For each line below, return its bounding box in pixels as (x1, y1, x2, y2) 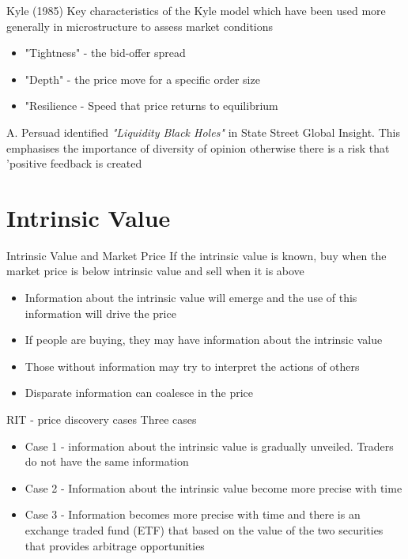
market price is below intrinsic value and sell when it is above (6, 263, 304, 279)
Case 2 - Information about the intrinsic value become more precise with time (25, 479, 402, 496)
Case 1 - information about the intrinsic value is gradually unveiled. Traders (25, 437, 394, 454)
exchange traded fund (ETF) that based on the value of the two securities (25, 522, 383, 538)
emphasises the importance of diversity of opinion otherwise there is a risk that (6, 139, 390, 156)
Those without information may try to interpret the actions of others (25, 357, 360, 374)
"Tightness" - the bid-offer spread (25, 44, 186, 61)
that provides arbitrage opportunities (25, 537, 205, 553)
